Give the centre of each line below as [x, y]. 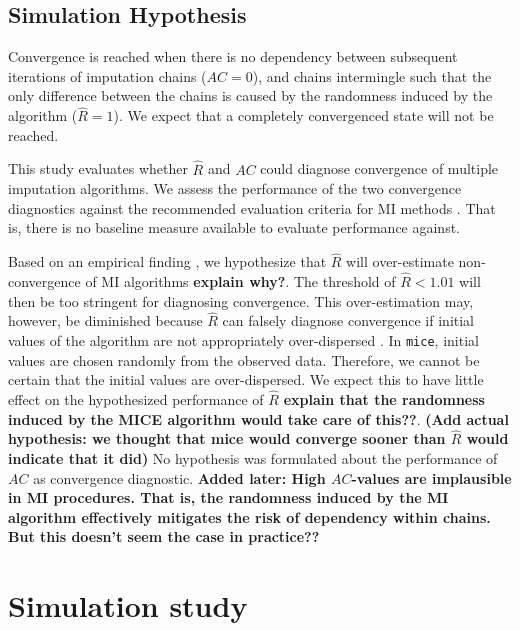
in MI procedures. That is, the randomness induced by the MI [228, 497]
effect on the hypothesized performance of [136, 399]
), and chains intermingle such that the [372, 75]
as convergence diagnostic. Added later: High [179, 477]
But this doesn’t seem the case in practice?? [164, 536]
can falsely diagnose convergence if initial [348, 320]
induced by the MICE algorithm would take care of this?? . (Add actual [258, 418]
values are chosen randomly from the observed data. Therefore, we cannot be [244, 359]
